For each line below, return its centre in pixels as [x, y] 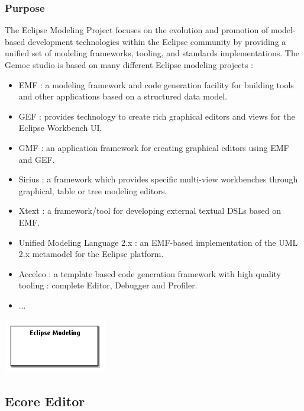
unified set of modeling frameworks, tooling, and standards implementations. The [152, 53]
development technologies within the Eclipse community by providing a [157, 41]
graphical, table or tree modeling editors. [93, 190]
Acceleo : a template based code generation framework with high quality [150, 273]
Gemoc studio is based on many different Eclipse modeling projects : [129, 65]
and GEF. [37, 159]
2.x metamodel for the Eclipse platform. [91, 254]
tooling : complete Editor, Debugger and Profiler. [108, 285]
